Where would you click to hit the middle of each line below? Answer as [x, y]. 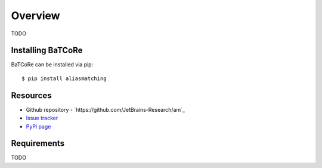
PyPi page [38, 126]
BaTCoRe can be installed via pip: [52, 65]
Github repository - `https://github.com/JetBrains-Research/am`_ [105, 109]
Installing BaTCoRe [47, 51]
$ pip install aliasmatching [64, 78]
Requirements [38, 143]
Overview [35, 16]
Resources [31, 95]
